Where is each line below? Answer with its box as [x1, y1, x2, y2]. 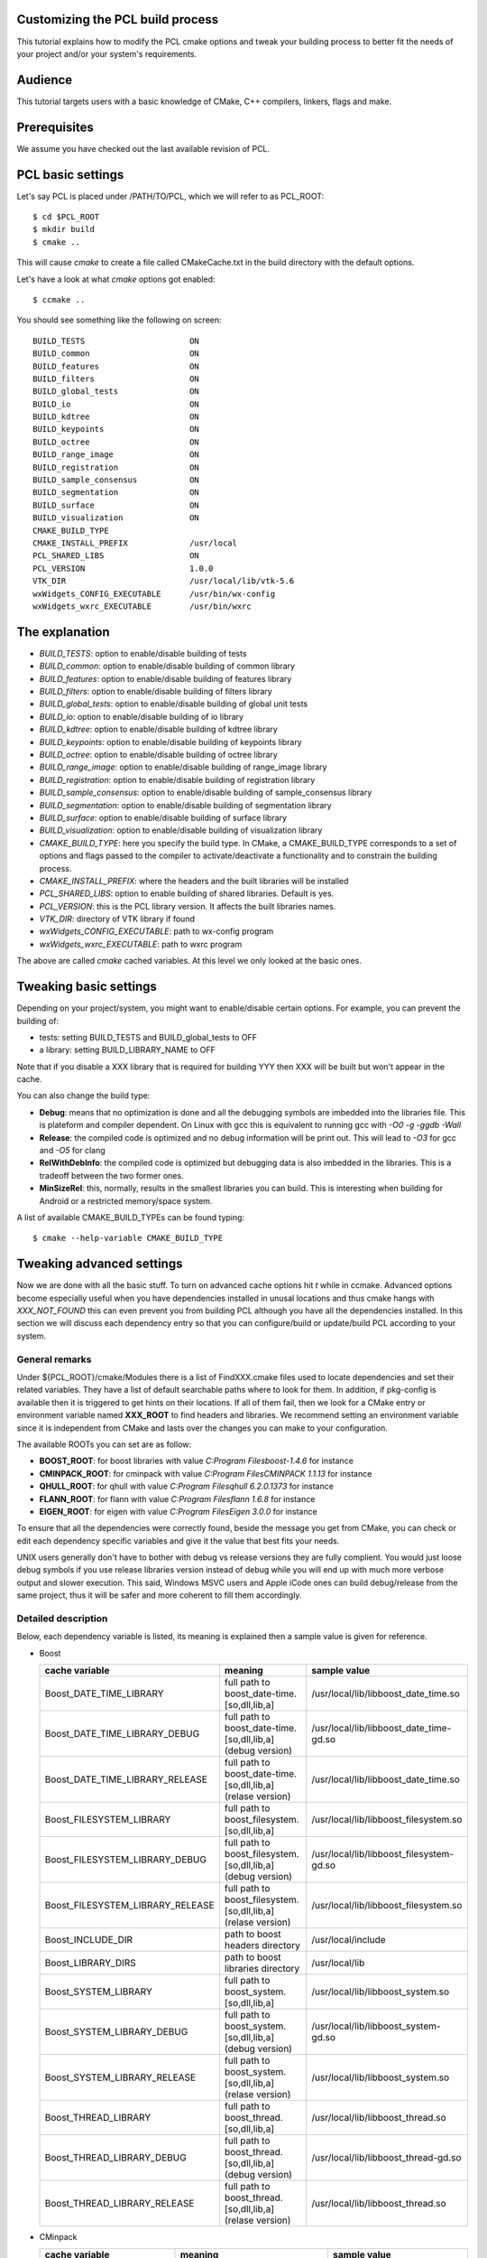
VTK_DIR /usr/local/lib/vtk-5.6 [32, 576, 295, 586]
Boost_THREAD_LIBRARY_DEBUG [44, 2151, 187, 2164]
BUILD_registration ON [32, 462, 200, 472]
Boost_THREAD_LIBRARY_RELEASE [44, 2197, 195, 2210]
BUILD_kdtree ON [32, 412, 200, 422]
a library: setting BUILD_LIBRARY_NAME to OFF [39, 1044, 216, 1056]
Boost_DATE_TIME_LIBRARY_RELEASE [44, 1773, 207, 1786]
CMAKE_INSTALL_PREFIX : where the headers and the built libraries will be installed [39, 875, 349, 886]
